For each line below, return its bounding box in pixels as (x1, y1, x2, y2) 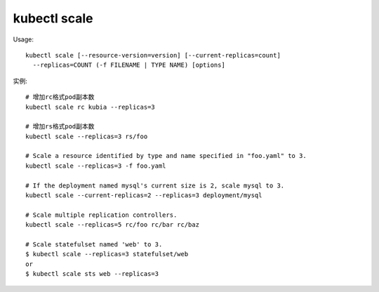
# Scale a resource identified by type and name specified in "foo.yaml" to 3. (25, 152, 307, 160)
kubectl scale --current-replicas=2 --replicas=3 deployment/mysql (25, 192, 262, 199)
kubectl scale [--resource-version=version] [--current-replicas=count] (25, 51, 281, 59)
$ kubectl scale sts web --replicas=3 (25, 270, 159, 278)
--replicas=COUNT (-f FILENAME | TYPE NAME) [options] (32, 61, 226, 69)
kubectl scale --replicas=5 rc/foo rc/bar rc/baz (25, 221, 200, 229)
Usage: (13, 35, 34, 44)
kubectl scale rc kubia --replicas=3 (25, 102, 156, 111)
